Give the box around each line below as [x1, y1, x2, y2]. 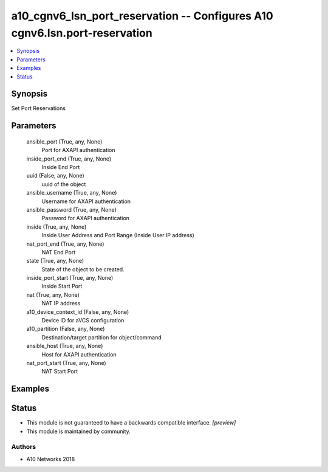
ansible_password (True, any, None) [26, 206, 117, 213]
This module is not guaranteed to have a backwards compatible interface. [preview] [26, 419, 236, 426]
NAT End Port [41, 248, 76, 255]
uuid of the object [41, 180, 86, 188]
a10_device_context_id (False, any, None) [26, 308, 129, 316]
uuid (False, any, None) [26, 172, 84, 179]
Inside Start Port [41, 283, 83, 290]
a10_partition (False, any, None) [26, 325, 105, 333]
